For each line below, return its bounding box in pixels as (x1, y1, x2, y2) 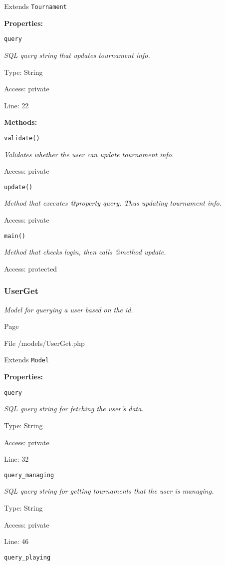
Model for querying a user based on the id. (4, 304, 133, 314)
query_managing (4, 471, 54, 479)
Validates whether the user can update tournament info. (4, 149, 174, 159)
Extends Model (4, 354, 49, 365)
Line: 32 (4, 454, 29, 464)
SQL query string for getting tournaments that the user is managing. (4, 486, 214, 496)
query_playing (4, 554, 51, 561)
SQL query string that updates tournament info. (4, 49, 150, 60)
